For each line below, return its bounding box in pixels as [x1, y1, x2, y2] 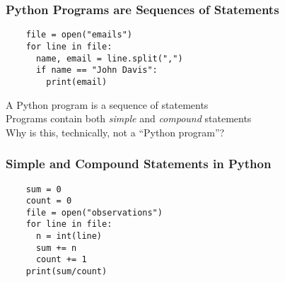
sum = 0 [25, 184, 62, 194]
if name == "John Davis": [35, 65, 158, 76]
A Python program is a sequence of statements [6, 97, 209, 112]
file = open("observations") [25, 207, 163, 218]
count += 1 [35, 254, 87, 265]
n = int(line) [35, 231, 103, 242]
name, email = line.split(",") [35, 53, 183, 64]
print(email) [46, 76, 107, 87]
